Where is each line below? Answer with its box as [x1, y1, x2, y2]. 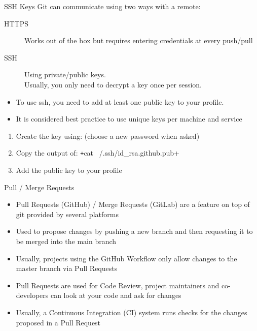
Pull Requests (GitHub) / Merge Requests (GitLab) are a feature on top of [16, 199, 250, 209]
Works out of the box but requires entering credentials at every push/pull [24, 35, 253, 46]
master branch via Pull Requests [16, 263, 118, 274]
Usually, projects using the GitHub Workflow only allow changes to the [16, 253, 237, 263]
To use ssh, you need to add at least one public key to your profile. [16, 96, 224, 107]
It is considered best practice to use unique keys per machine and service [16, 113, 242, 124]
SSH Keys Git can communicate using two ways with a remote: [4, 1, 201, 11]
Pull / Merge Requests [4, 182, 75, 192]
